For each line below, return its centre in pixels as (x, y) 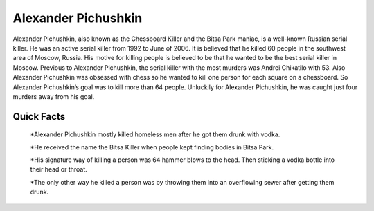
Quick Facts (39, 117)
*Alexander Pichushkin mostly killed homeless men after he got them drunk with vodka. (155, 134)
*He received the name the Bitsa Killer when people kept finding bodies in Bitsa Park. (152, 147)
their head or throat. (59, 169)
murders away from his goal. (54, 96)
